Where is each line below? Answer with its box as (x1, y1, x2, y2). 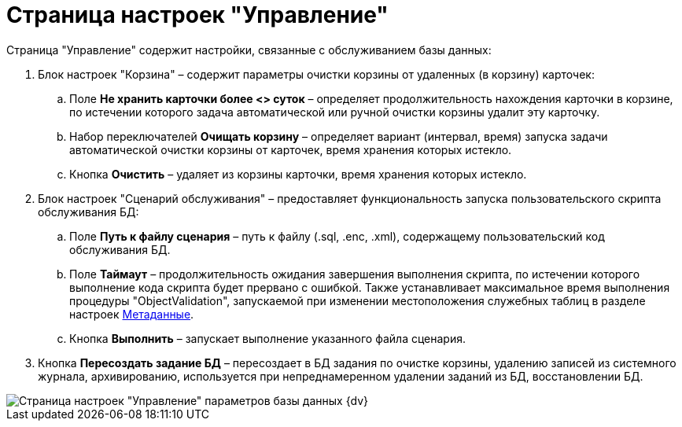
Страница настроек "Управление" (6, 2, 389, 28)
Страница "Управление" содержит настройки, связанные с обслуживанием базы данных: (6, 42, 492, 57)
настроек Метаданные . (69, 307, 194, 321)
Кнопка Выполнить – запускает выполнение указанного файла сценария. (69, 331, 466, 345)
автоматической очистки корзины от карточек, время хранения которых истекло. (69, 142, 512, 156)
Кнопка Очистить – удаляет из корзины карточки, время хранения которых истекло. (69, 167, 527, 181)
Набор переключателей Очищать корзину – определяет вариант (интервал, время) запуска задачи (69, 129, 608, 143)
